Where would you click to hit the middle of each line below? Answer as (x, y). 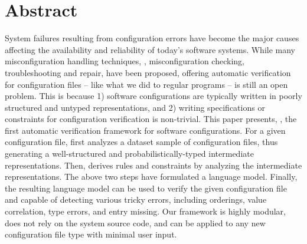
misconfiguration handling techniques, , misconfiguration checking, (125, 61)
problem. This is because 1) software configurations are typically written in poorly (153, 96)
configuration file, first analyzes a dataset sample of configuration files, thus (141, 142)
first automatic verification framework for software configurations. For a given (145, 130)
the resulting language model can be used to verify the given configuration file (146, 188)
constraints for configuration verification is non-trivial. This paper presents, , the (151, 119)
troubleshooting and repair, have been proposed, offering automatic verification (148, 72)
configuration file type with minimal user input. (91, 234)
